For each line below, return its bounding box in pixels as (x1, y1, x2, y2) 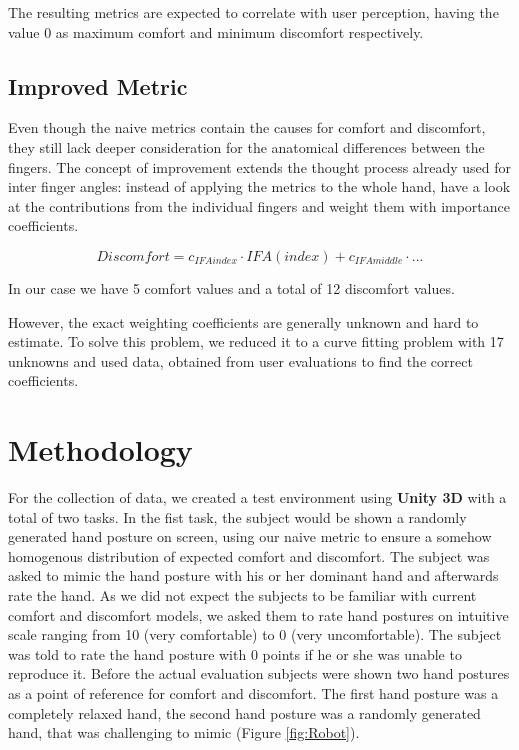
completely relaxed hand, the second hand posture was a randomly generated (8, 702, 481, 723)
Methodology (8, 429, 193, 470)
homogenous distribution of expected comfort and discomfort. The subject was (8, 545, 490, 566)
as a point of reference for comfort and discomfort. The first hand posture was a (8, 682, 499, 703)
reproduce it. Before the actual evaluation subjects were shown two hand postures (8, 663, 510, 684)
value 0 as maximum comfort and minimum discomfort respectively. (8, 21, 424, 42)
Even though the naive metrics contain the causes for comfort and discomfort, (8, 117, 486, 138)
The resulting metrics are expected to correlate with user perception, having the (8, 2, 499, 22)
